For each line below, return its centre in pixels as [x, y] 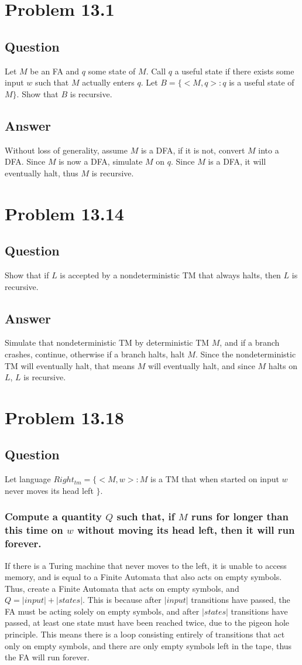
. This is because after [122, 600]
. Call [156, 71]
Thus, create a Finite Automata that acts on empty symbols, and [122, 588]
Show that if [27, 274]
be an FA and [55, 71]
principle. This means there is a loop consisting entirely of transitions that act [145, 634]
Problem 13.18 [64, 417]
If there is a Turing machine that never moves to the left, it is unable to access [146, 565]
